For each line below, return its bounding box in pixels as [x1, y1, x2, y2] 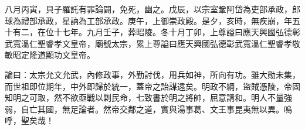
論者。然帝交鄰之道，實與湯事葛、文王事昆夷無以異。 [78, 102, 284, 115]
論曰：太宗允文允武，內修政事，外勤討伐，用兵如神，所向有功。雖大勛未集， [5, 68, 300, 80]
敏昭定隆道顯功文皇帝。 [5, 49, 95, 61]
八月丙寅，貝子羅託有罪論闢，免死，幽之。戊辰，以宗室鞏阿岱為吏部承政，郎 [5, 3, 300, 15]
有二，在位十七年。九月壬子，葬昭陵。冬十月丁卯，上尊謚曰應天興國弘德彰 [12, 26, 300, 38]
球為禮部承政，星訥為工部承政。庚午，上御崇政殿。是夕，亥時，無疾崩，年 [5, 14, 292, 26]
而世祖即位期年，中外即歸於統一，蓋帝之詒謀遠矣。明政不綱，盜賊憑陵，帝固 [5, 80, 300, 92]
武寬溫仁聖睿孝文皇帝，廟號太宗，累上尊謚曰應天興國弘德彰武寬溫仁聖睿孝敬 [5, 37, 300, 49]
